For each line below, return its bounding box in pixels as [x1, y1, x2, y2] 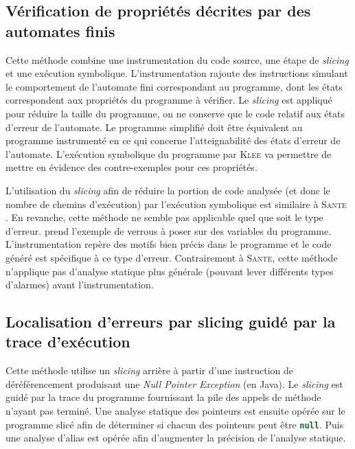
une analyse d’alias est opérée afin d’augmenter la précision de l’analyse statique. [5, 430, 346, 445]
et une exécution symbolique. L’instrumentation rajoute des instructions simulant [5, 66, 348, 80]
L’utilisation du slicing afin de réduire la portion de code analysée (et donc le [5, 183, 330, 197]
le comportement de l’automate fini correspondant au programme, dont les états [5, 79, 343, 93]
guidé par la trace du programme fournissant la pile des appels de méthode [5, 390, 321, 404]
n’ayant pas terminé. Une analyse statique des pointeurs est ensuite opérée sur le [5, 404, 345, 418]
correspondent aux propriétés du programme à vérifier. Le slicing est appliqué [5, 93, 332, 107]
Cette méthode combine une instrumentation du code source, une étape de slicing [5, 52, 349, 67]
